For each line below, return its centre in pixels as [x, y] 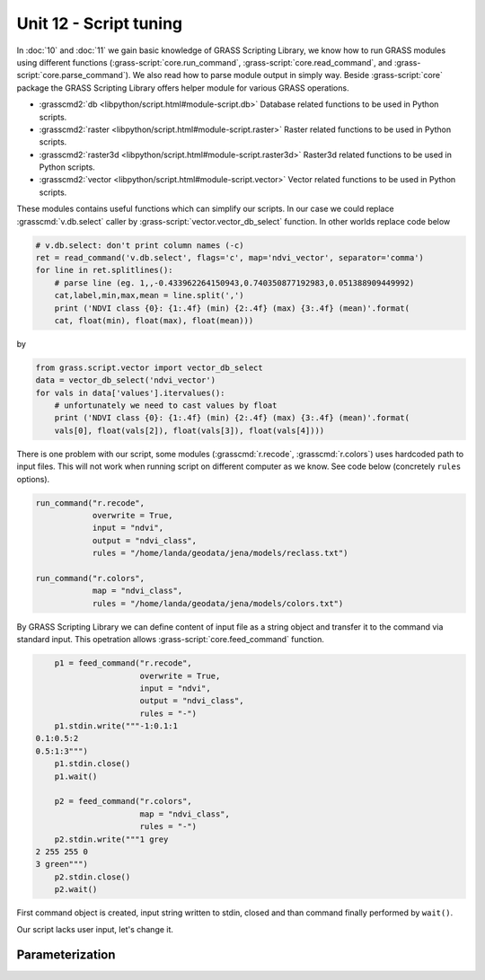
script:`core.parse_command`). [74, 75]
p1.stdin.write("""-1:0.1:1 [116, 726]
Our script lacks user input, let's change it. [95, 929]
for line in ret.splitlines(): [105, 270]
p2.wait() [76, 890]
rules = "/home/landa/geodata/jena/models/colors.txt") [218, 603]
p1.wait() [76, 776]
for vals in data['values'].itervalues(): [130, 393]
